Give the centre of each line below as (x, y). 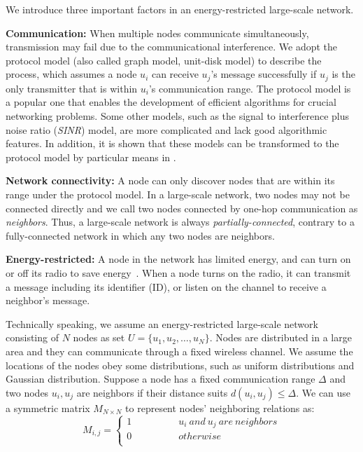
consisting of (32, 337)
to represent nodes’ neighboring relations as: (220, 408)
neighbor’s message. (48, 300)
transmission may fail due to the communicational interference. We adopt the (172, 47)
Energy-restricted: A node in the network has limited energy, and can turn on (178, 259)
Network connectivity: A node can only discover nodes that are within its (170, 180)
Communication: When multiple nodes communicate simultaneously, (157, 33)
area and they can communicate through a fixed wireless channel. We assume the (179, 351)
